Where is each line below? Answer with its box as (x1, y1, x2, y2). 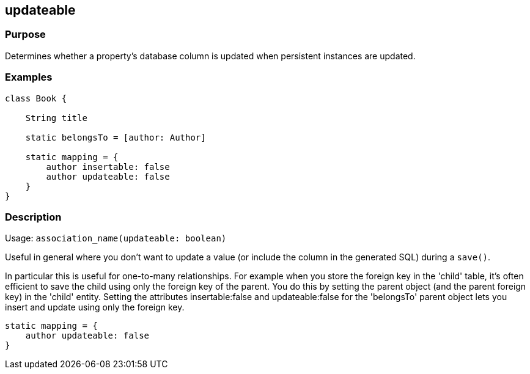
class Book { (5, 93, 67, 103)
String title (25, 112, 87, 123)
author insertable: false (46, 161, 170, 172)
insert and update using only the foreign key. (5, 302, 185, 313)
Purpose (5, 28, 46, 41)
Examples (5, 71, 53, 84)
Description (5, 210, 62, 223)
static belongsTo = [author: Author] (25, 132, 206, 142)
